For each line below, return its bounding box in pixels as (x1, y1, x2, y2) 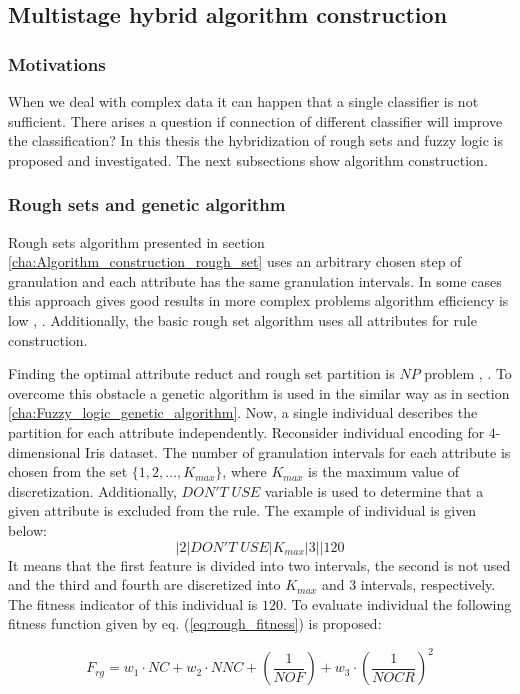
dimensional (8, 441, 81, 462)
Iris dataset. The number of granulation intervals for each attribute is (85, 441, 511, 462)
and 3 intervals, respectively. (321, 574, 496, 595)
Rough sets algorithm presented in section (8, 231, 265, 252)
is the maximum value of (308, 461, 460, 482)
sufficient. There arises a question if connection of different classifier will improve (8, 110, 503, 131)
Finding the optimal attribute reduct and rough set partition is (8, 363, 395, 384)
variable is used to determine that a (264, 480, 484, 501)
